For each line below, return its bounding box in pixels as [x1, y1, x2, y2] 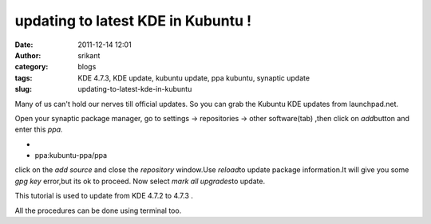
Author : [14, 50, 42, 60]
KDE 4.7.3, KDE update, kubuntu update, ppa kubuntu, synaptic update [77, 73, 310, 83]
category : [14, 62, 49, 72]
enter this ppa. [14, 124, 63, 135]
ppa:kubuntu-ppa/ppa [34, 151, 108, 160]
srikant [77, 50, 101, 60]
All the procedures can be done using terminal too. [14, 206, 182, 215]
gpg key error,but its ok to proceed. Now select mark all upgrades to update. [14, 176, 266, 186]
